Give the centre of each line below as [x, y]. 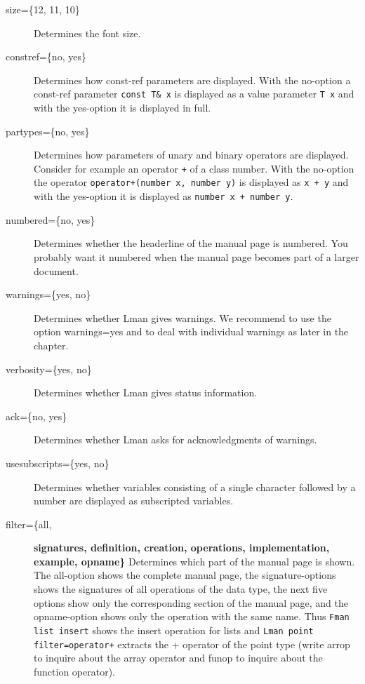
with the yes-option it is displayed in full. [122, 108]
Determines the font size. [87, 33]
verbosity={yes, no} [49, 369]
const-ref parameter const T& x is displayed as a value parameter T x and [194, 94]
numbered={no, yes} [51, 219]
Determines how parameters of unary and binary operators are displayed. [191, 155]
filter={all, [29, 524]
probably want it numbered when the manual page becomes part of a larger [197, 256]
